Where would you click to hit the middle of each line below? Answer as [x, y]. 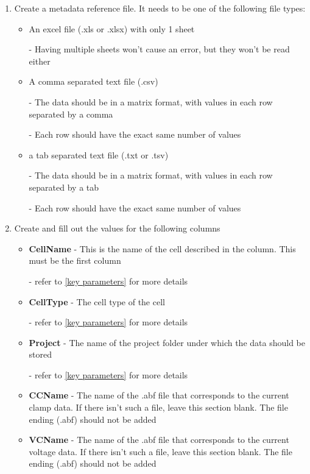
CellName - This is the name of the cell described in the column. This [162, 248]
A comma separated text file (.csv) [93, 81]
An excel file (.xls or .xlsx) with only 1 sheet [112, 28]
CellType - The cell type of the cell [97, 301]
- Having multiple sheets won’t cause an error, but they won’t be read [159, 49]
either [40, 61]
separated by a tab [64, 187]
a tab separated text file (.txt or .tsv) [99, 154]
